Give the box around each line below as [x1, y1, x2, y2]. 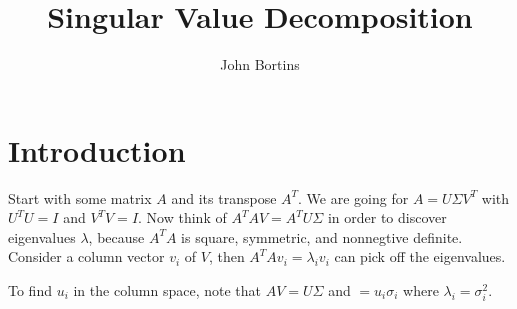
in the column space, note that [73, 280, 261, 301]
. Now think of [138, 207, 227, 228]
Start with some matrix [8, 187, 152, 208]
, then [208, 246, 245, 267]
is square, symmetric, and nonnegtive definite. [181, 226, 463, 247]
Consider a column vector [8, 246, 165, 267]
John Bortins [220, 54, 300, 75]
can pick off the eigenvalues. [334, 246, 506, 267]
